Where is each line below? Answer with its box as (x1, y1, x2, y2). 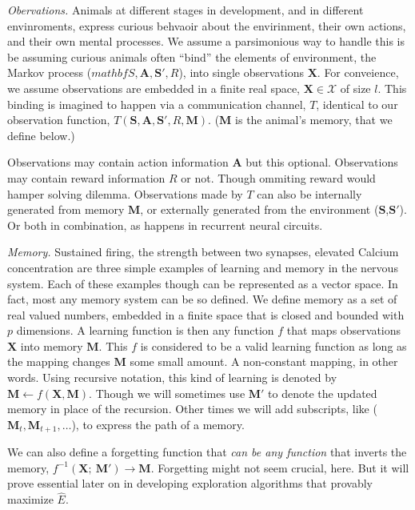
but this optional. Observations (245, 154, 398, 171)
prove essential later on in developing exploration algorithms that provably (7, 475, 373, 492)
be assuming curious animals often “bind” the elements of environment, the (7, 48, 377, 65)
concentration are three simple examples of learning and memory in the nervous (7, 259, 398, 275)
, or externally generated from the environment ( (140, 201, 379, 218)
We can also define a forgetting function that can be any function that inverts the (7, 444, 407, 460)
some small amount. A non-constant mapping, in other (130, 353, 398, 370)
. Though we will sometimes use (89, 384, 245, 401)
